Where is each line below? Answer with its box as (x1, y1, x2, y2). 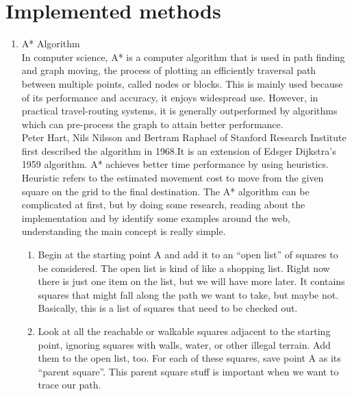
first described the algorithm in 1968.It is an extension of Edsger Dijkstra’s (21, 143, 336, 158)
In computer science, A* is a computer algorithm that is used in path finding (21, 49, 345, 64)
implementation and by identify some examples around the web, (21, 210, 290, 225)
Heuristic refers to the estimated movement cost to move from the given (21, 171, 324, 185)
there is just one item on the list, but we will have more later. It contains (38, 274, 345, 288)
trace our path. (38, 378, 101, 392)
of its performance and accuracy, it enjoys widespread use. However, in (21, 90, 318, 104)
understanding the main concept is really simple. (21, 224, 226, 238)
